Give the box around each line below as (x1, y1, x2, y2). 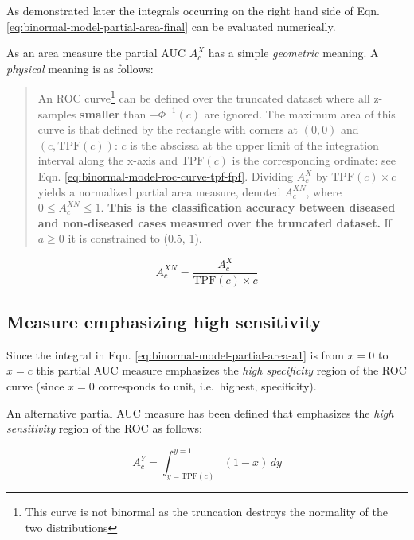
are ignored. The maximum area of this (204, 105, 396, 122)
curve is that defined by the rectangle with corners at (37, 121, 298, 138)
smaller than (80, 105, 146, 122)
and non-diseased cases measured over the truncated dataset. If (37, 214, 392, 231)
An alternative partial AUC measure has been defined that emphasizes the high (6, 404, 394, 421)
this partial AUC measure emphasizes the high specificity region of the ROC (36, 362, 407, 379)
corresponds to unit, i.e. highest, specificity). (98, 377, 317, 394)
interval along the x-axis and (37, 152, 178, 169)
